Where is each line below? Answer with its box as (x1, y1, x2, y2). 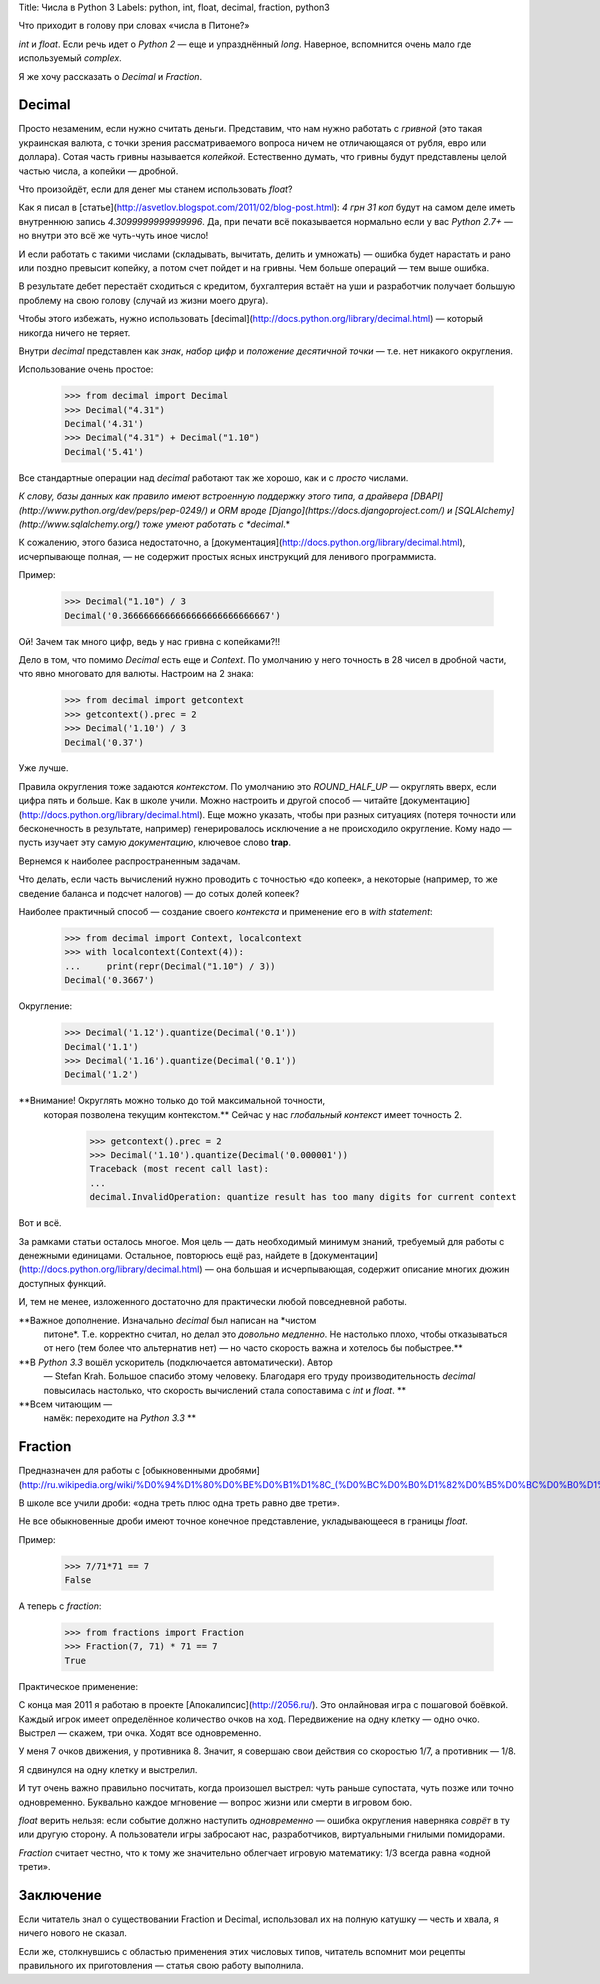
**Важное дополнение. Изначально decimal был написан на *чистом (18, 1314, 317, 1326)
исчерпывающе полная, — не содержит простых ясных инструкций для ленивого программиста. (18, 550, 437, 562)
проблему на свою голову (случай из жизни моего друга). (18, 294, 269, 306)
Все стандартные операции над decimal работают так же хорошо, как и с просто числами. (18, 471, 409, 484)
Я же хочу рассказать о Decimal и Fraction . (18, 70, 203, 82)
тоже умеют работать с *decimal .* (141, 518, 291, 530)
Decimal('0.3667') (64, 975, 155, 986)
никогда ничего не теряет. (18, 326, 131, 339)
